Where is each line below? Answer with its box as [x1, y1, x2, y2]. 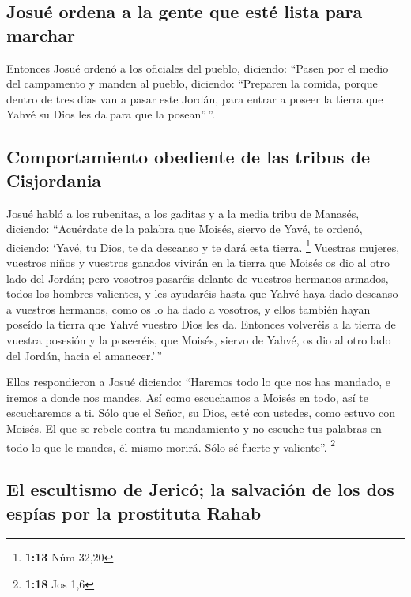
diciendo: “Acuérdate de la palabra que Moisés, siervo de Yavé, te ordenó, [6, 220, 363, 237]
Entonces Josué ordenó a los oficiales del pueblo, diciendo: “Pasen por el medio [6, 59, 389, 76]
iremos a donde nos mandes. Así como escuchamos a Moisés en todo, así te [6, 389, 368, 405]
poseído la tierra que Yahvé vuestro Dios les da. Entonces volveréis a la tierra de [6, 316, 396, 332]
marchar [6, 22, 75, 47]
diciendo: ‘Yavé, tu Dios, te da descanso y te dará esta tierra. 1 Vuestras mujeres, [6, 236, 400, 255]
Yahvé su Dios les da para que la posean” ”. [6, 106, 215, 122]
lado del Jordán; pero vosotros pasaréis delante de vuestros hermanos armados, [6, 269, 389, 286]
